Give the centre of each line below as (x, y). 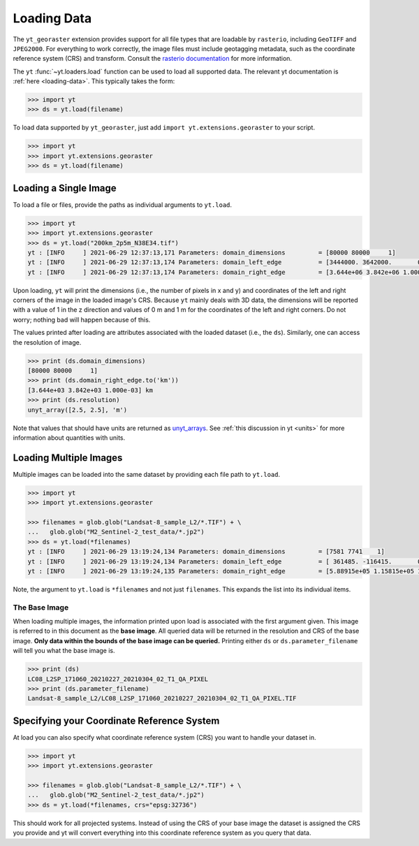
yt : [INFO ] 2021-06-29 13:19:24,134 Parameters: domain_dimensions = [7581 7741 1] (206, 552)
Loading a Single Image (65, 188)
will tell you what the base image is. (64, 651)
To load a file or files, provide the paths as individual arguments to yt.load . (123, 205)
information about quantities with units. (69, 438)
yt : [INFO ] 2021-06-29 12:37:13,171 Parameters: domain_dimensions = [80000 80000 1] (212, 252)
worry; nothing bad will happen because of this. (82, 320)
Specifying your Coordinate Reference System (116, 720)
